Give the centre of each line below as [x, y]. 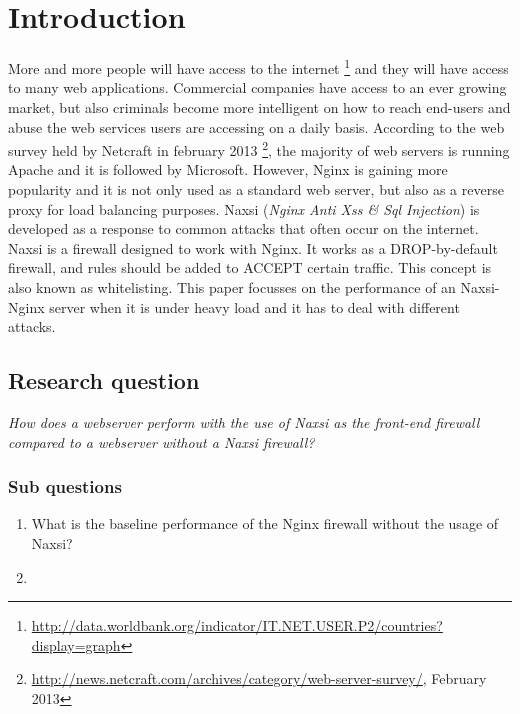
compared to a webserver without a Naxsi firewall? [161, 441]
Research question [104, 380]
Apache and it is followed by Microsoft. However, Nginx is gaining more [228, 169]
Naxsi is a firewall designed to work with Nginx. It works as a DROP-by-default [253, 247]
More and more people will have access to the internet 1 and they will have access [258, 66]
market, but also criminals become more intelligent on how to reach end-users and [259, 106]
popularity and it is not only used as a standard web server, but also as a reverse [256, 189]
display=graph [76, 644]
